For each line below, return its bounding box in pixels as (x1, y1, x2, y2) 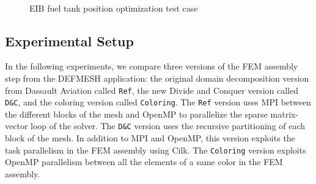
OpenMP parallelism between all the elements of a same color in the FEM (5, 155, 283, 168)
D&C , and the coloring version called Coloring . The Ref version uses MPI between (5, 96, 312, 108)
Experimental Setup (5, 31, 134, 50)
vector (5, 119, 28, 132)
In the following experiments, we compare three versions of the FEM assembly (5, 60, 298, 73)
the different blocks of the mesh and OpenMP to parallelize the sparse (5, 107, 268, 120)
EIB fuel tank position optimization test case (29, 1, 198, 14)
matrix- (270, 107, 299, 120)
